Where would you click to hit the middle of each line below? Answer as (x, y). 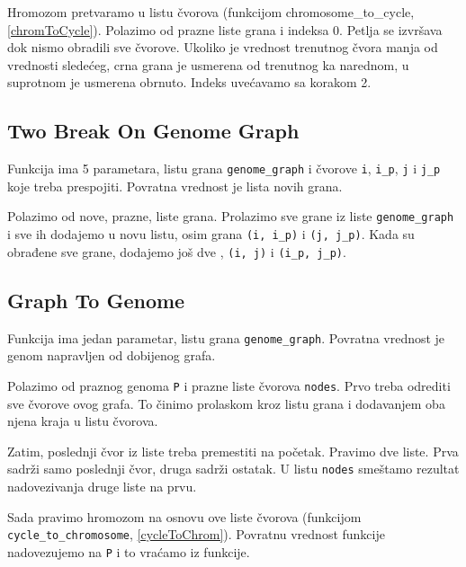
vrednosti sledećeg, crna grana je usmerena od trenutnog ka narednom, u (208, 64)
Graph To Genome (96, 300)
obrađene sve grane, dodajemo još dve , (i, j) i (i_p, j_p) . (177, 251)
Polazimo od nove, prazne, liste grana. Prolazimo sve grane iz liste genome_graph (231, 216)
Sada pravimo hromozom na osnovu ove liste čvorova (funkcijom (184, 516)
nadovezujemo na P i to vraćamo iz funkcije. (129, 551)
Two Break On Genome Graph (153, 131)
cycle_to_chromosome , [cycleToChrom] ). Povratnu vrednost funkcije (196, 534)
